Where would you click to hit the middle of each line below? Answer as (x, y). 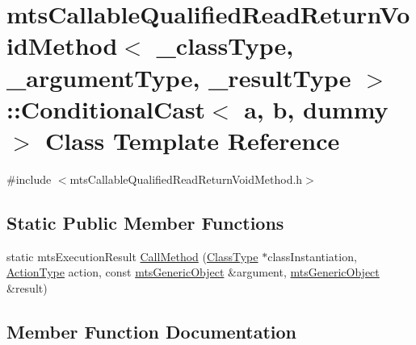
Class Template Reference (193, 140)
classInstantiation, (312, 256)
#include (29, 179)
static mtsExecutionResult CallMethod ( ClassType (132, 256)
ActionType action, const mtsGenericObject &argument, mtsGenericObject (193, 272)
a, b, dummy (316, 108)
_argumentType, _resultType (179, 77)
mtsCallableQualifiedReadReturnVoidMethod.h (186, 179)
